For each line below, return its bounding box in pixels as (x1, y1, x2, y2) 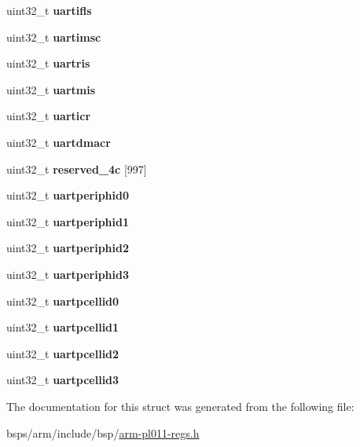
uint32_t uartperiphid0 (6, 187, 130, 203)
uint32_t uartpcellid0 (6, 292, 119, 309)
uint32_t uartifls (6, 2, 92, 18)
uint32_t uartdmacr (6, 134, 111, 150)
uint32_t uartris (6, 55, 90, 71)
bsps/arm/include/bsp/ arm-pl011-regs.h (6, 424, 200, 441)
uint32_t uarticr (6, 108, 91, 124)
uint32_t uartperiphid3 (6, 266, 130, 282)
